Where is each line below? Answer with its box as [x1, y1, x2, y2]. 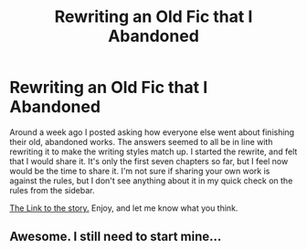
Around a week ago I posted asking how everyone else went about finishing [9, 126, 295, 138]
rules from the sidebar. [9, 184, 95, 195]
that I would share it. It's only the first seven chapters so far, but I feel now [9, 155, 289, 166]
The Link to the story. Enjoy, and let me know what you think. [9, 203, 238, 214]
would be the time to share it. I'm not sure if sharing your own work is [9, 165, 270, 176]
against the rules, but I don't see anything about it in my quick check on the [9, 175, 293, 186]
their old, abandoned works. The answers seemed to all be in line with [9, 136, 273, 147]
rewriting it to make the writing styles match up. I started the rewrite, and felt [9, 146, 298, 157]
